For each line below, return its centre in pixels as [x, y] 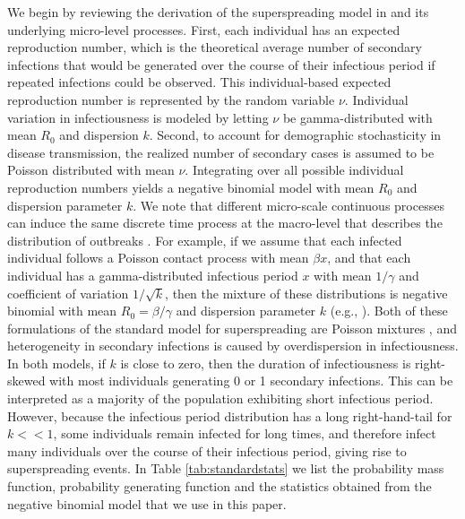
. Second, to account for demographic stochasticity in [295, 135]
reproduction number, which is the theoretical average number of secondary [215, 47]
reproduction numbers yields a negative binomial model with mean [191, 187]
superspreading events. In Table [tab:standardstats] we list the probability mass [226, 468]
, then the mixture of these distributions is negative [306, 293]
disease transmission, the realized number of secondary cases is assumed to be [221, 152]
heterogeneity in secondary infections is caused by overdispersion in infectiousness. [233, 346]
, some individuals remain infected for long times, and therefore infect [245, 433]
